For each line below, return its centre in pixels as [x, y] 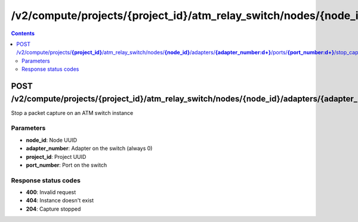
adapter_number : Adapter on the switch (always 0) [89, 148]
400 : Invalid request [51, 192]
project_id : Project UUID [56, 157]
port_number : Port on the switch [67, 165]
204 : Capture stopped [53, 209]
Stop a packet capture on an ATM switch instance [72, 112]
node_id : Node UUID [52, 140]
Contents [23, 33]
